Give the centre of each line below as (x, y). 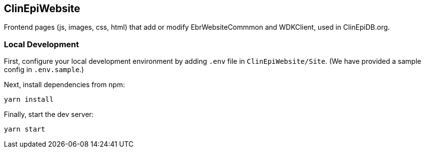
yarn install (29, 100)
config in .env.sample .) (44, 70)
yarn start (25, 129)
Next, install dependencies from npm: (64, 85)
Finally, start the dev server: (49, 114)
